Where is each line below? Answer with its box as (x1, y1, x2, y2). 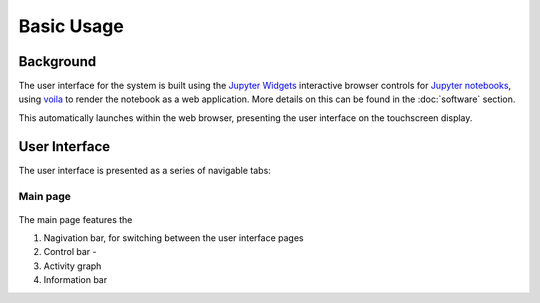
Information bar (43, 274, 108, 286)
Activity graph (43, 260, 102, 272)
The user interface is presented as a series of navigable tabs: (18, 164, 272, 176)
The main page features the (18, 213, 133, 225)
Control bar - (43, 246, 97, 258)
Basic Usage (18, 15, 124, 37)
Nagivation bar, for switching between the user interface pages (43, 232, 304, 244)
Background (18, 53, 97, 70)
